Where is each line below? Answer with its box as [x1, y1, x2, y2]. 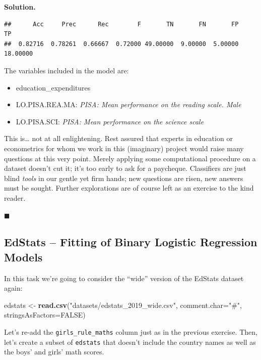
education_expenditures [16, 82, 91, 93]
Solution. [4, 2, 36, 12]
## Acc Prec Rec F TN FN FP [4, 20, 239, 28]
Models [4, 249, 43, 264]
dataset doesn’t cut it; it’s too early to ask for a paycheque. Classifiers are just [4, 163, 246, 173]
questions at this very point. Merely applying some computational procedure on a [4, 153, 256, 163]
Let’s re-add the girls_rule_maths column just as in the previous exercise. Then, [4, 327, 257, 337]
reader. [4, 192, 26, 203]
